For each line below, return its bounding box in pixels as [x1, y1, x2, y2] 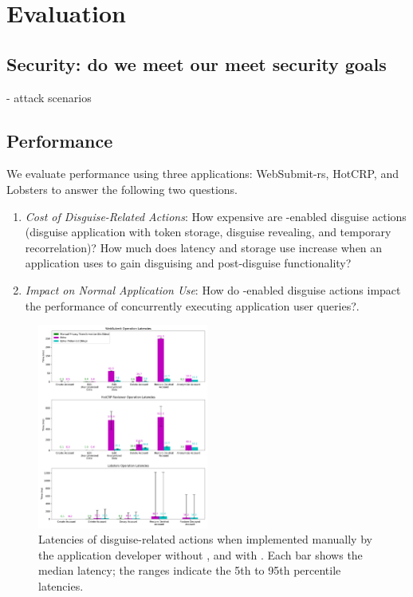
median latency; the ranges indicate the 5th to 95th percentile [38, 562, 341, 579]
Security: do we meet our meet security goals [6, 51, 387, 76]
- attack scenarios [6, 89, 92, 105]
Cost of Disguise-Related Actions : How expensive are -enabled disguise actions [25, 208, 407, 224]
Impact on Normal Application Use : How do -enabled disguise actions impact [25, 281, 401, 298]
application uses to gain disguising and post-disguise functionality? [25, 255, 352, 271]
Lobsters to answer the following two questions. [6, 180, 238, 197]
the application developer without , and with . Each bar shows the [38, 546, 363, 563]
